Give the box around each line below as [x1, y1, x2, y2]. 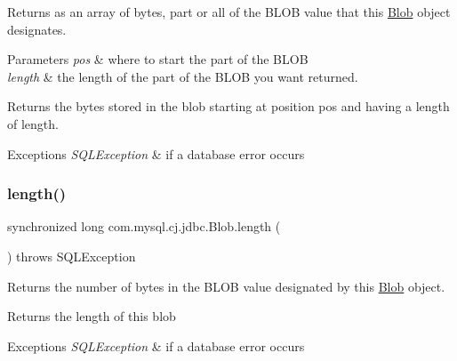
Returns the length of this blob [7, 307, 176, 325]
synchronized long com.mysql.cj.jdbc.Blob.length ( [7, 217, 281, 236]
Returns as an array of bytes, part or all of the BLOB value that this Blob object [7, 3, 451, 20]
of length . [7, 114, 59, 132]
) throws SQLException [7, 246, 136, 265]
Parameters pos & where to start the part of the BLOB [7, 50, 309, 68]
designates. [7, 20, 67, 38]
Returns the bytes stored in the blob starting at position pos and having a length [7, 97, 450, 116]
